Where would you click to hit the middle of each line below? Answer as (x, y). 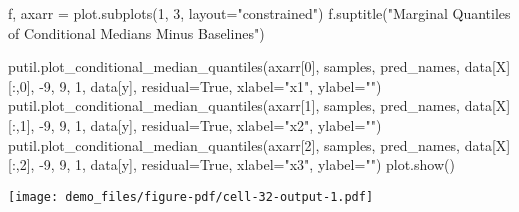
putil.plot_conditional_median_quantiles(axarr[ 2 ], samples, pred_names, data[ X (257, 144)
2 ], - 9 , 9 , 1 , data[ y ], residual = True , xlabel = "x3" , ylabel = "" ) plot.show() (237, 164)
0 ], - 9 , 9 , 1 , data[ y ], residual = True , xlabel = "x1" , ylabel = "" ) (200, 85)
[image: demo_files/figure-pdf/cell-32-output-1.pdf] (191, 196)
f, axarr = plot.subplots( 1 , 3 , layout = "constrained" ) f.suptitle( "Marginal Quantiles (259, 13)
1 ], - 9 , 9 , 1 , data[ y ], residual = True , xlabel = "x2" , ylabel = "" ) (200, 124)
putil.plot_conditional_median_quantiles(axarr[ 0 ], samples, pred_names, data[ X (257, 66)
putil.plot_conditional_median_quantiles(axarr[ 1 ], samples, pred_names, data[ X (257, 105)
